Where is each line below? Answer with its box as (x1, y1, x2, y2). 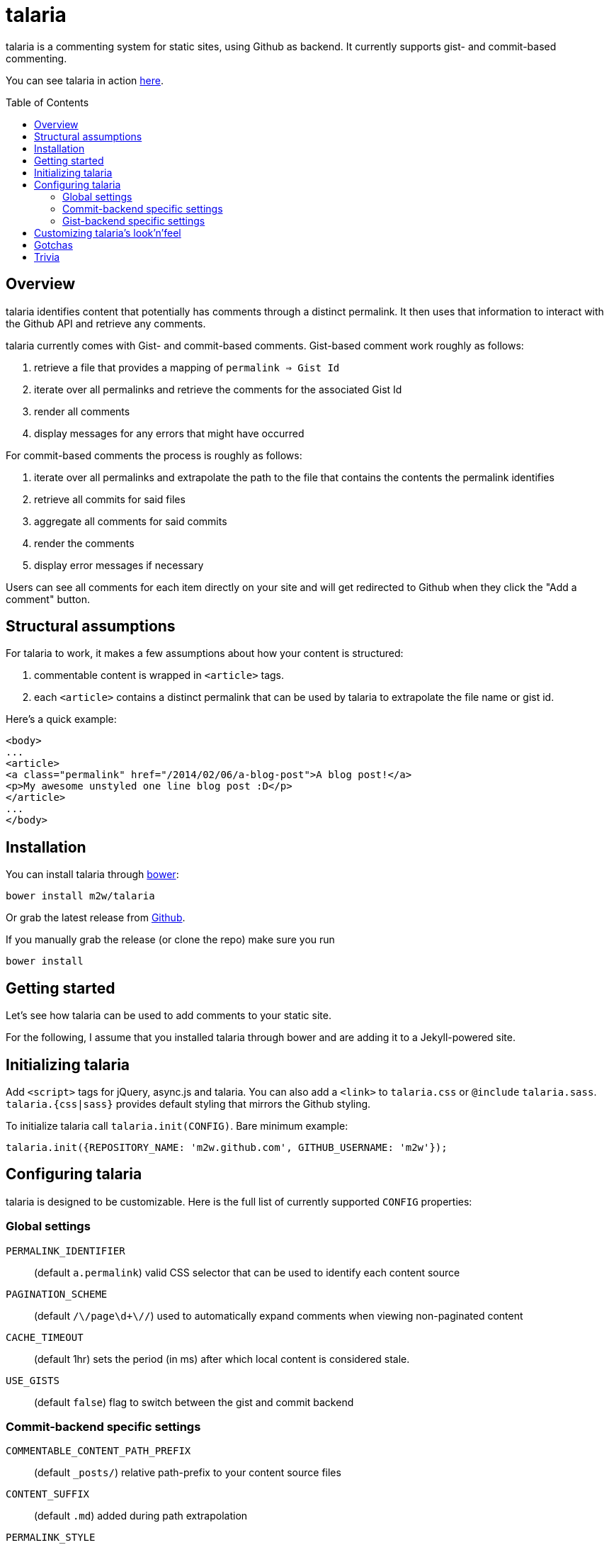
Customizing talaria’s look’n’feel (34, 226, 181, 239)
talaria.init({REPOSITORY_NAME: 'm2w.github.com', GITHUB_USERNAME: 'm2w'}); (6, 1141, 448, 1153)
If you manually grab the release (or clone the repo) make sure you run (6, 933, 335, 946)
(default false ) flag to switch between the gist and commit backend (34, 1395, 354, 1408)
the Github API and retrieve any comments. (6, 317, 206, 330)
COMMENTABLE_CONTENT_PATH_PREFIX (6, 1445, 191, 1457)
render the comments (34, 536, 135, 549)
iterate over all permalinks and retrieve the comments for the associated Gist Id (34, 383, 402, 395)
